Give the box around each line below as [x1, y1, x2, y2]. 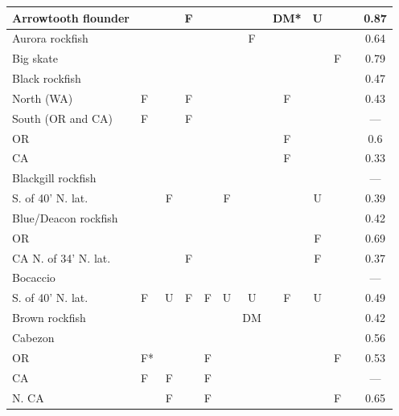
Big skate [12, 50, 59, 67]
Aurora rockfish [12, 30, 88, 47]
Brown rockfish [12, 309, 86, 326]
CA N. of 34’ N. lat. [12, 249, 111, 266]
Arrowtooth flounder [12, 9, 130, 26]
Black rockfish [12, 70, 81, 87]
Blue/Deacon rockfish [12, 209, 118, 226]
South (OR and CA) [12, 109, 113, 126]
